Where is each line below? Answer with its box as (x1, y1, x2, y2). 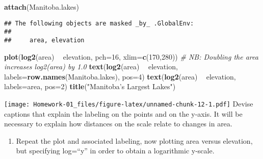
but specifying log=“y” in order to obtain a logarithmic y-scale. (16, 145, 215, 156)
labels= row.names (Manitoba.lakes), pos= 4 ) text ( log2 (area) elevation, (4, 71, 236, 82)
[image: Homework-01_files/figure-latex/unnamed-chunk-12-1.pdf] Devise (4, 98, 253, 109)
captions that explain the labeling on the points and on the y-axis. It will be (4, 108, 243, 119)
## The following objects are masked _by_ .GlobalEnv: (4, 19, 194, 27)
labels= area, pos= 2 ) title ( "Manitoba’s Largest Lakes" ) (4, 81, 176, 92)
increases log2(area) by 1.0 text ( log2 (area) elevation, (4, 61, 178, 72)
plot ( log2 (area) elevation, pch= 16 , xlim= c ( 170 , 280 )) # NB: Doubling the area (4, 51, 258, 62)
